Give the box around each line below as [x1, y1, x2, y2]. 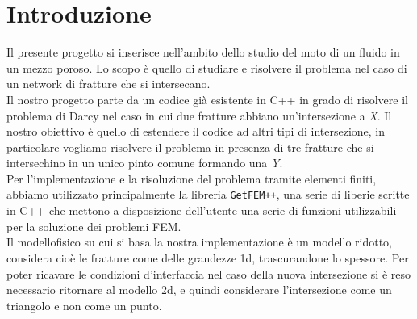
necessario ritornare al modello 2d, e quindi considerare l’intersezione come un [6, 281, 392, 298]
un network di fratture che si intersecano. [6, 75, 211, 92]
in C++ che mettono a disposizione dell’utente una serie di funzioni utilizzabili [6, 202, 397, 219]
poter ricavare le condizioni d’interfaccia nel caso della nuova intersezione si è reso [6, 265, 411, 282]
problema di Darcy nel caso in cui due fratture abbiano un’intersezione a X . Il [6, 107, 392, 124]
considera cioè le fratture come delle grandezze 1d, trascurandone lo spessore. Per [6, 249, 409, 266]
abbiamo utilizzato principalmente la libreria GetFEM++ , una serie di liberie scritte [6, 186, 410, 203]
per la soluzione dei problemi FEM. [6, 217, 181, 234]
